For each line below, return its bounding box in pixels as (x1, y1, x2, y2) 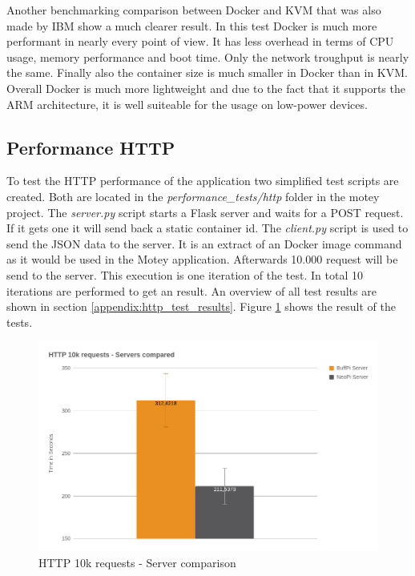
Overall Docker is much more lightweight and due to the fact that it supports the (6, 79, 405, 96)
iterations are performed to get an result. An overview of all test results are (6, 282, 377, 299)
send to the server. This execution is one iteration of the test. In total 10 (6, 266, 363, 283)
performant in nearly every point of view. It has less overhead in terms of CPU (6, 33, 394, 50)
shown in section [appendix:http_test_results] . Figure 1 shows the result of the (6, 298, 396, 315)
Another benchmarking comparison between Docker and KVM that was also (6, 2, 381, 18)
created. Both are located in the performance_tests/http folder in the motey (6, 187, 380, 204)
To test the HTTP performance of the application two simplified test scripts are (6, 172, 399, 189)
